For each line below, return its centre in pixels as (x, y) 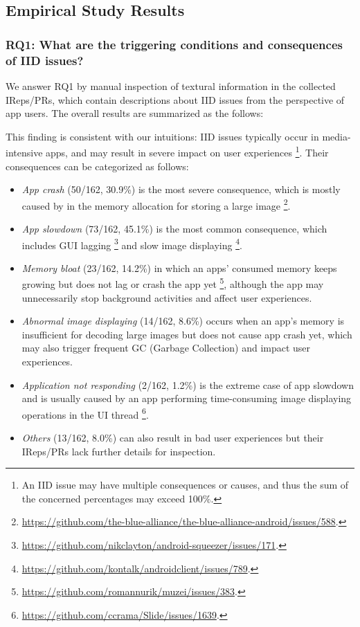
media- (336, 136)
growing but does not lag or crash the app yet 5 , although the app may (173, 283)
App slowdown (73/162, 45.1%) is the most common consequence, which (174, 228)
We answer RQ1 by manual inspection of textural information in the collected (171, 85)
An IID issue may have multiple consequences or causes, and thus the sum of (185, 485)
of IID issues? (45, 60)
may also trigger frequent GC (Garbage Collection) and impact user (166, 348)
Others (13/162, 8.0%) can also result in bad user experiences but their (173, 438)
